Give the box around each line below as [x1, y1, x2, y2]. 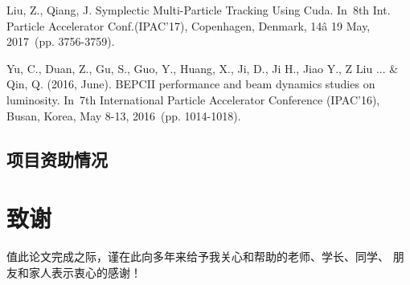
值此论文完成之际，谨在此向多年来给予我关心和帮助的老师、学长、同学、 [6, 248, 389, 265]
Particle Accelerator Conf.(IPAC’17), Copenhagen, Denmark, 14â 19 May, [6, 17, 371, 34]
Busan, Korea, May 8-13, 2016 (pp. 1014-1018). [6, 107, 241, 124]
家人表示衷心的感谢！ [28, 263, 141, 280]
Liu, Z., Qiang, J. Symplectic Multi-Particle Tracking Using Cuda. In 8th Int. [6, 2, 391, 18]
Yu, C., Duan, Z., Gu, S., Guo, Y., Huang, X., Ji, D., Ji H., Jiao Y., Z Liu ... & [6, 59, 399, 76]
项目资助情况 [6, 146, 108, 171]
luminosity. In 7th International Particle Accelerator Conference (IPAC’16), [6, 91, 380, 108]
